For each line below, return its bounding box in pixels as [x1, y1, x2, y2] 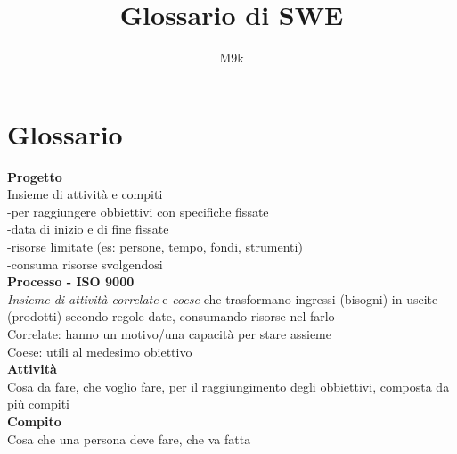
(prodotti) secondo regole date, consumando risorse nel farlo [7, 307, 335, 326]
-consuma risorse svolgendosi [7, 254, 163, 273]
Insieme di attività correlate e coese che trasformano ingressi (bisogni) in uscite [7, 289, 438, 308]
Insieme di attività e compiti [7, 185, 163, 203]
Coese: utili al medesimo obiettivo [7, 342, 192, 360]
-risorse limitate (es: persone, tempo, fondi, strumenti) [7, 237, 303, 256]
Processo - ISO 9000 [7, 272, 135, 291]
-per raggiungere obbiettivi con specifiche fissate [7, 202, 269, 220]
